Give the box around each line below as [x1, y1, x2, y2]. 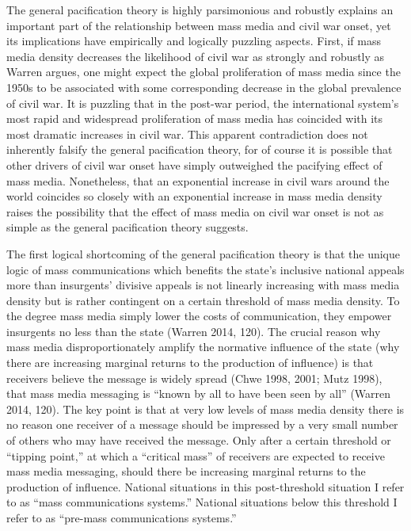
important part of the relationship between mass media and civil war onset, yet [6, 17, 391, 33]
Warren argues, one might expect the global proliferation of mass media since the [6, 63, 401, 80]
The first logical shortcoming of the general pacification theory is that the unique [6, 245, 401, 262]
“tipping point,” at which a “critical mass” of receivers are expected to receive [6, 447, 385, 464]
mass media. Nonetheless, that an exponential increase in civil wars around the [6, 172, 390, 189]
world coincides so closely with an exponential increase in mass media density [6, 188, 382, 204]
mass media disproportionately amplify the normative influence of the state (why [6, 338, 400, 355]
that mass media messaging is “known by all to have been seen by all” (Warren [6, 385, 391, 402]
